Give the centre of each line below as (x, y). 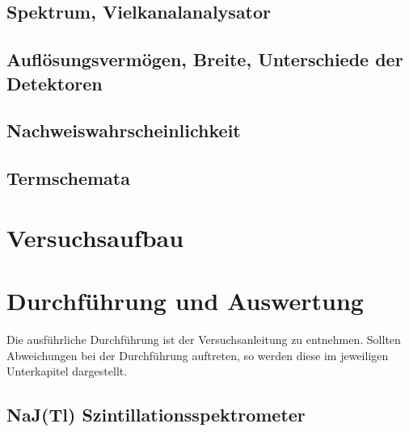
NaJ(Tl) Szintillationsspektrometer (156, 415)
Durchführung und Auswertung (185, 301)
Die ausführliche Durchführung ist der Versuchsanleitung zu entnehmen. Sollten (204, 340)
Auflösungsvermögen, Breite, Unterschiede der (205, 59)
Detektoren (55, 83)
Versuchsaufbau (95, 237)
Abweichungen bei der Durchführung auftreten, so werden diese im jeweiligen (198, 355)
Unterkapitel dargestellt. (67, 371)
